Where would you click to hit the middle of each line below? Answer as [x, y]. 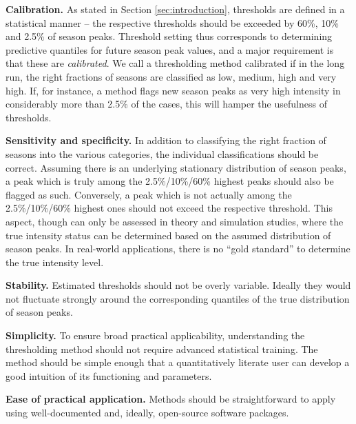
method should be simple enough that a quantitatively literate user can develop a [178, 362]
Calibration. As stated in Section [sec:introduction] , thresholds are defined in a [175, 9]
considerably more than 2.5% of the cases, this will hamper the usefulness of [166, 104]
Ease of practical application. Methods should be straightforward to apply [171, 399]
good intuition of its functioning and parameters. [109, 375]
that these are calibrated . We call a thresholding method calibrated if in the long [175, 63]
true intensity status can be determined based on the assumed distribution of [168, 235]
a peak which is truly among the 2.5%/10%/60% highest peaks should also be [170, 181]
